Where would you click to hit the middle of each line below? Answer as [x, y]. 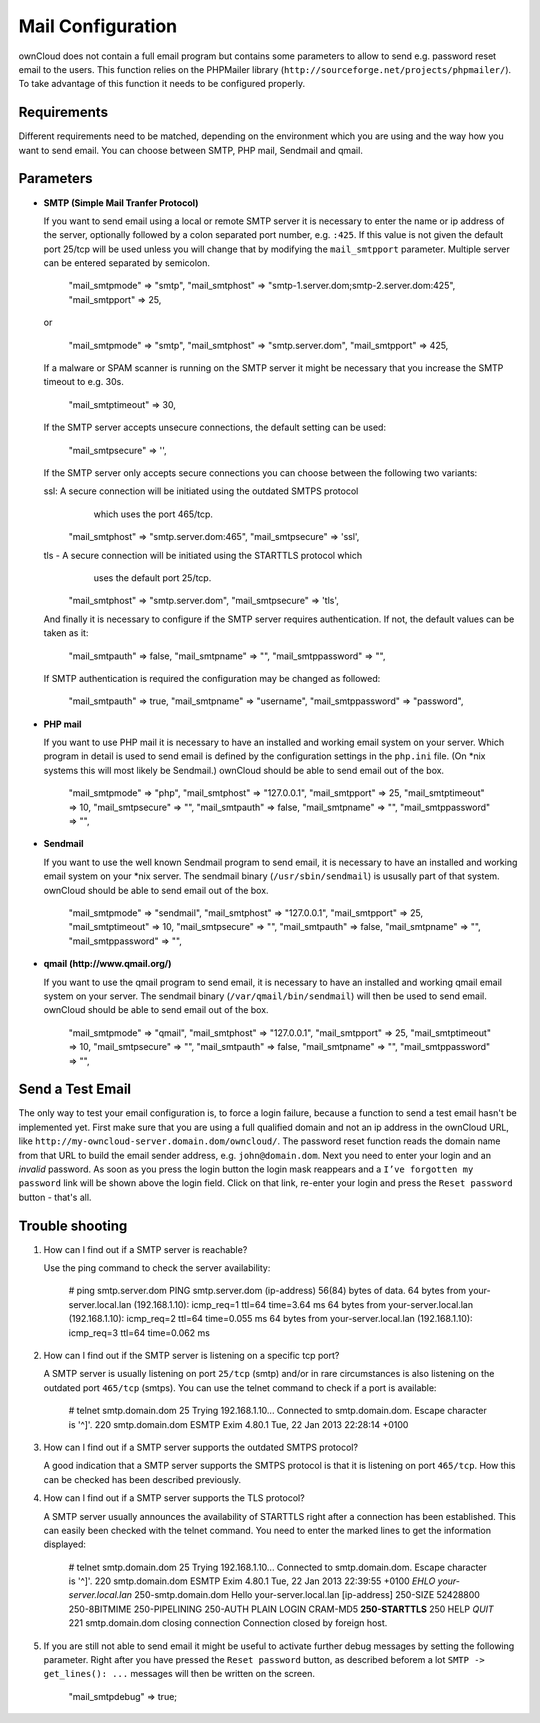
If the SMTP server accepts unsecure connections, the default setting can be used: [215, 427]
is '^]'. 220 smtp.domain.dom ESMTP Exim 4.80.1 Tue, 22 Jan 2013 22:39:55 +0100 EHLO [252, 1581]
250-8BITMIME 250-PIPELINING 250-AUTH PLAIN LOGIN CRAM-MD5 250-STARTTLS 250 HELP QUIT [281, 1609]
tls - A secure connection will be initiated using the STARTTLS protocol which [203, 555]
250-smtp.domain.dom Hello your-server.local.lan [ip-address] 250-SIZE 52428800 [307, 1595]
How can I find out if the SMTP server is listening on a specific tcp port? [191, 1355]
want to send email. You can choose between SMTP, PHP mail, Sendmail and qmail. [191, 150]
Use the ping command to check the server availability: [157, 1268]
